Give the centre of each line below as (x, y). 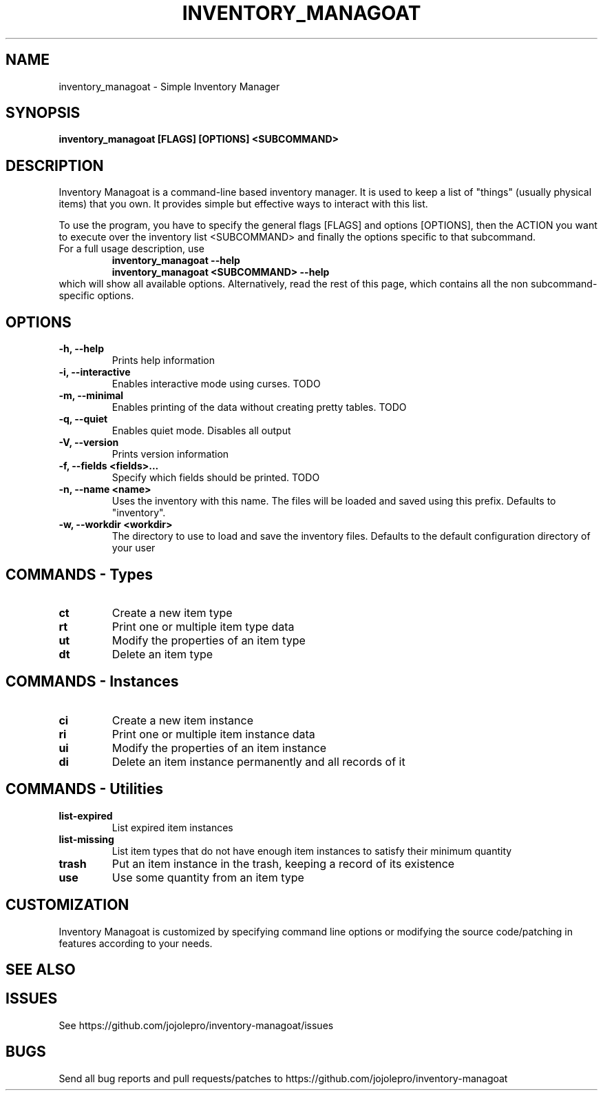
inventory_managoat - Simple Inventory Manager (169, 86)
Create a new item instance (182, 720)
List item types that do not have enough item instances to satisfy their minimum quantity (312, 851)
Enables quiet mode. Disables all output (201, 431)
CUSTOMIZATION (67, 905)
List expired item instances (172, 827)
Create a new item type (172, 612)
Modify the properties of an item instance (219, 748)
